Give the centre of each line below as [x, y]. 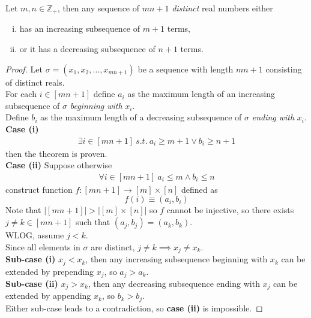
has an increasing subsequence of [80, 28]
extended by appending [48, 296]
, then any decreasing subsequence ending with [174, 283]
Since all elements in [43, 246]
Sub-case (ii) [32, 283]
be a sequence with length [186, 69]
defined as [199, 189]
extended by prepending [50, 271]
